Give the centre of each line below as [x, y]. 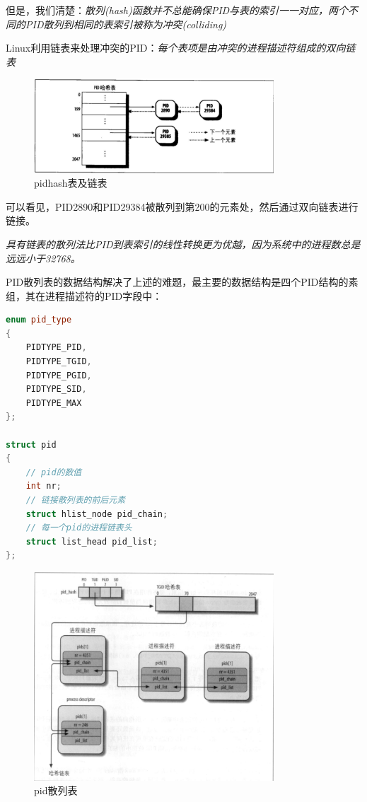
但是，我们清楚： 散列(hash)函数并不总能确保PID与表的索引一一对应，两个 [177, 10]
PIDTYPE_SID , [56, 389]
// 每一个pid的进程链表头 [79, 528]
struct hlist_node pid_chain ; [97, 514]
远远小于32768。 [43, 258]
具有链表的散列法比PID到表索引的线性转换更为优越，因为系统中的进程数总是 [183, 244]
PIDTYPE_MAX [54, 403]
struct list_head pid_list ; [92, 541]
